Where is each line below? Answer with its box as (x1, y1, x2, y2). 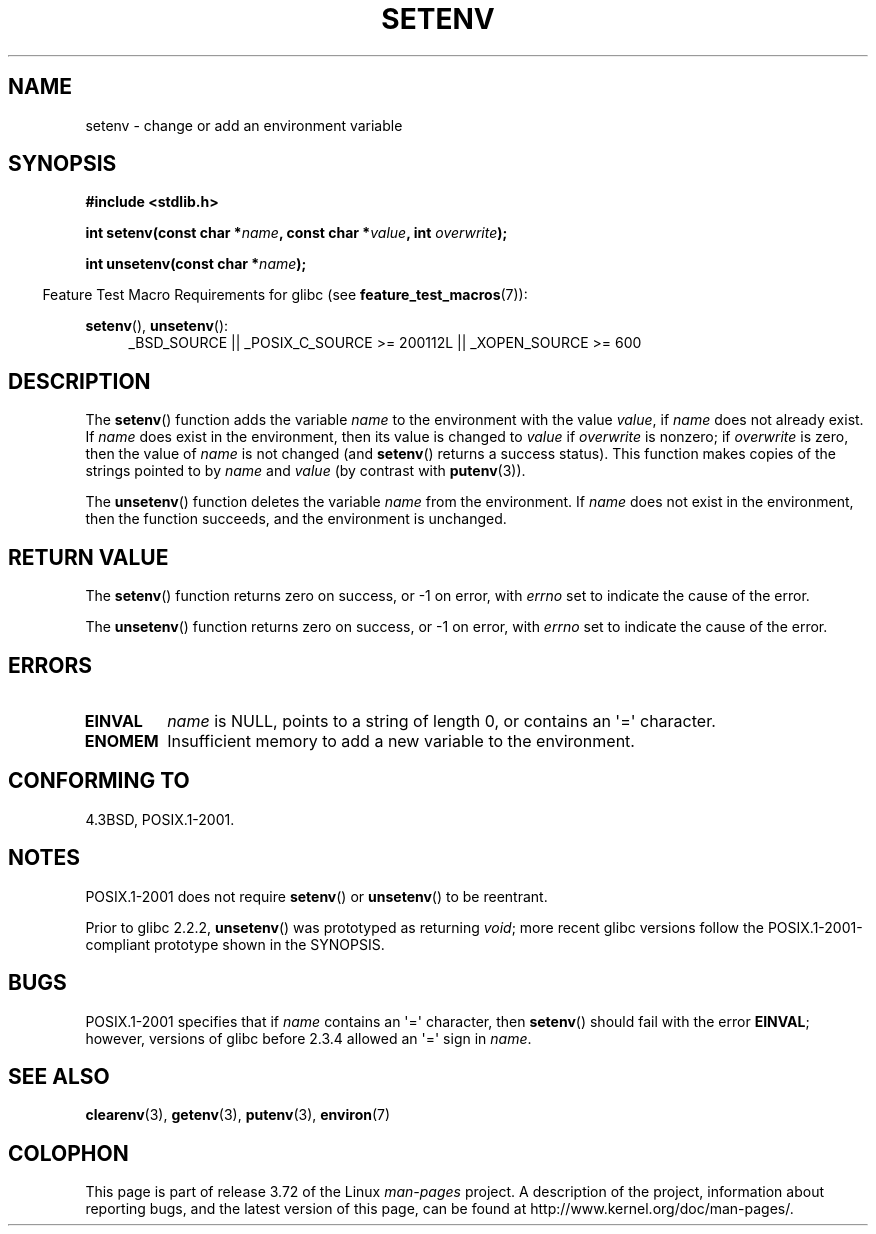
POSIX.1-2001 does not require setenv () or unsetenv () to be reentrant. (85, 887, 548, 905)
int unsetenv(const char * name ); (85, 255, 307, 273)
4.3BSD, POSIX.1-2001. (85, 810, 235, 828)
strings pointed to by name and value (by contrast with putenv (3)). (85, 462, 526, 480)
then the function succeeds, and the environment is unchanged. (85, 510, 507, 528)
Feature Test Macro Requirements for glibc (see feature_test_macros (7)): (42, 286, 528, 304)
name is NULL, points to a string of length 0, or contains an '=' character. (167, 710, 716, 731)
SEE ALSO (8, 1063, 110, 1089)
